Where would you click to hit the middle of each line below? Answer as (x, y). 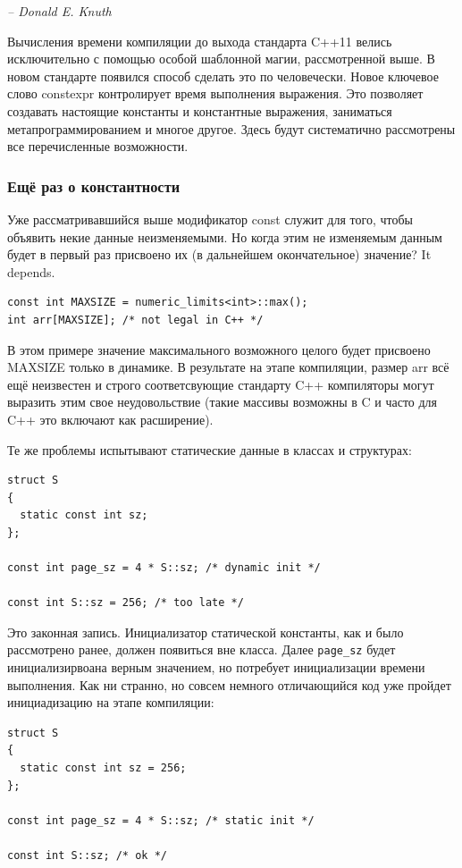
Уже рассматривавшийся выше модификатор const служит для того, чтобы (210, 219)
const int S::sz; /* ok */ (87, 856)
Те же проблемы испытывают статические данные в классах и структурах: (210, 449)
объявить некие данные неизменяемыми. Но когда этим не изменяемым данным (225, 236)
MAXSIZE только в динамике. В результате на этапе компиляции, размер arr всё (228, 367)
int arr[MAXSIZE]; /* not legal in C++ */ (135, 320)
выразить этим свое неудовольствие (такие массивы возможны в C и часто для (223, 402)
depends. (31, 271)
